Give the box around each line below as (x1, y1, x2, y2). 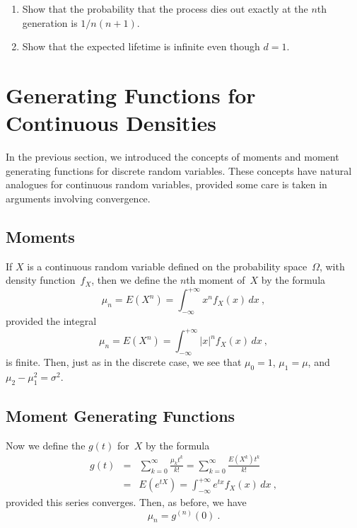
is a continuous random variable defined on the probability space (27, 258, 308, 273)
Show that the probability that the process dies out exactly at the (22, 1, 308, 16)
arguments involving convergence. (6, 190, 151, 205)
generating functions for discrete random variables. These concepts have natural (6, 163, 352, 178)
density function (6, 272, 76, 287)
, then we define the (91, 272, 177, 287)
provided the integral (6, 314, 97, 328)
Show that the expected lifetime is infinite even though (22, 39, 260, 54)
